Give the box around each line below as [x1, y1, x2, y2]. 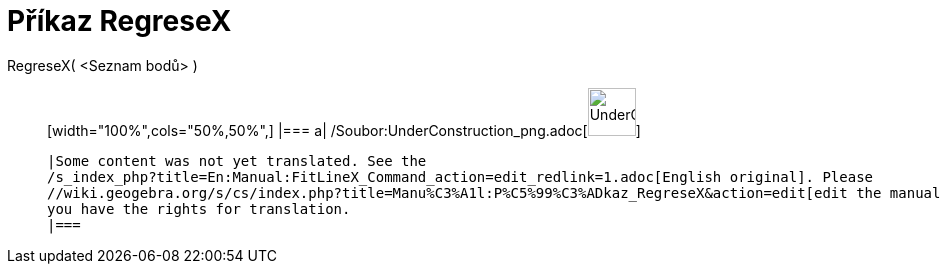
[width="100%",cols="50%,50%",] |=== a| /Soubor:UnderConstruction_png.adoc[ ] [47, 121, 641, 139]
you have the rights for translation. [47, 200, 351, 217]
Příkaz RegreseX [7, 4, 232, 38]
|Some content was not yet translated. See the [47, 152, 427, 169]
